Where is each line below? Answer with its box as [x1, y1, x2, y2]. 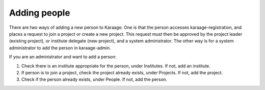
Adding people [9, 7, 71, 18]
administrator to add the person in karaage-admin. [9, 45, 111, 51]
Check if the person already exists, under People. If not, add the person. [21, 76, 167, 83]
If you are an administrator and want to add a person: [9, 54, 117, 60]
